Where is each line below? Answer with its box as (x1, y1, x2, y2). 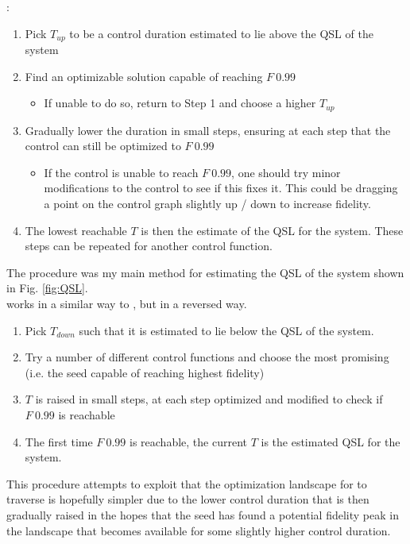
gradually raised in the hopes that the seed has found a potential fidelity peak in (6, 506, 399, 523)
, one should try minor (231, 164, 341, 180)
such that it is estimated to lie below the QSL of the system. (79, 322, 374, 338)
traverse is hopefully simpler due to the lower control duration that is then (6, 491, 369, 507)
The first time (25, 433, 93, 449)
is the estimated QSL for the (261, 433, 400, 449)
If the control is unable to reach (44, 164, 199, 180)
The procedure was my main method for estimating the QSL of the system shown (6, 264, 404, 280)
